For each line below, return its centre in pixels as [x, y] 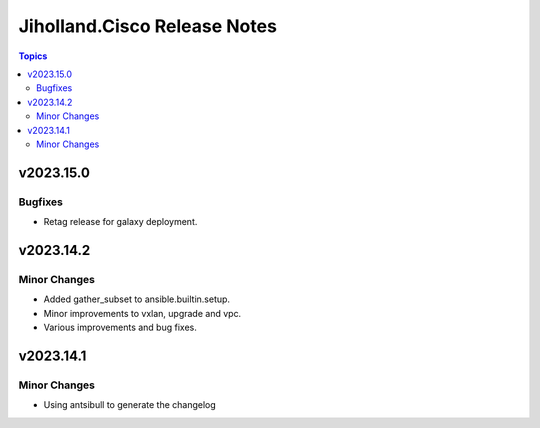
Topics [33, 56]
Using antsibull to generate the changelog [130, 405]
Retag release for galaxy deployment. [120, 222]
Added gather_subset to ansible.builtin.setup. [136, 299]
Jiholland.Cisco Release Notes [147, 26]
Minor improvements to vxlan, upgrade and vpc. [142, 313]
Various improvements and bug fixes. [120, 327]
